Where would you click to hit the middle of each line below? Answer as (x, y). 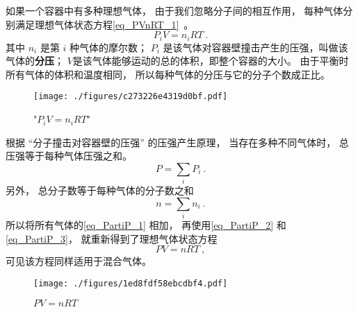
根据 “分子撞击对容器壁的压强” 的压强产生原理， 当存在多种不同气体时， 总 (177, 142)
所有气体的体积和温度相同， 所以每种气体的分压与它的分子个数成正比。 (168, 74)
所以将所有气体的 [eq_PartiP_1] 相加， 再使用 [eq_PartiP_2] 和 (146, 225)
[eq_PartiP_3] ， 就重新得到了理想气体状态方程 (112, 238)
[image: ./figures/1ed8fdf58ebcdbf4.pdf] (131, 283)
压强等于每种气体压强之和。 (69, 156)
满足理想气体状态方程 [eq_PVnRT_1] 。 (104, 24)
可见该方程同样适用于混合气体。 (79, 261)
